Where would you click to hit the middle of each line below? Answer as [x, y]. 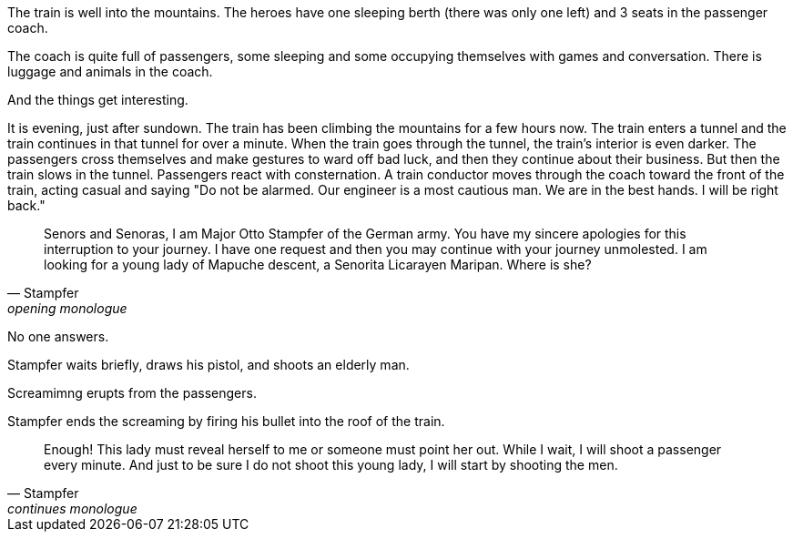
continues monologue [72, 508]
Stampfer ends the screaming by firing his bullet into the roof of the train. [226, 421]
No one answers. [58, 336]
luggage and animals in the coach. [110, 71]
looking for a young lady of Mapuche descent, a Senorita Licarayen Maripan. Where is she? [318, 264]
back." [26, 205]
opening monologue [67, 308]
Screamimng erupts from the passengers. [132, 393]
